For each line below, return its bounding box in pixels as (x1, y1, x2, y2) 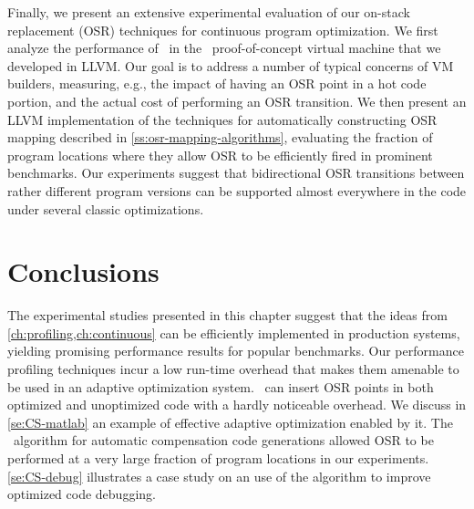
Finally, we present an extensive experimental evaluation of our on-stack (7, 3, 410, 21)
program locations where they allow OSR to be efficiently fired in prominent (7, 145, 433, 164)
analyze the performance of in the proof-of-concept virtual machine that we (7, 38, 441, 57)
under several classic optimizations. (7, 199, 204, 218)
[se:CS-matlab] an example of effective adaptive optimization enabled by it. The (7, 412, 453, 431)
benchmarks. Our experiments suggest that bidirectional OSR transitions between (7, 163, 465, 182)
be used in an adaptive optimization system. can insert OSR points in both (7, 377, 434, 396)
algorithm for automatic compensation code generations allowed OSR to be (13, 431, 434, 450)
